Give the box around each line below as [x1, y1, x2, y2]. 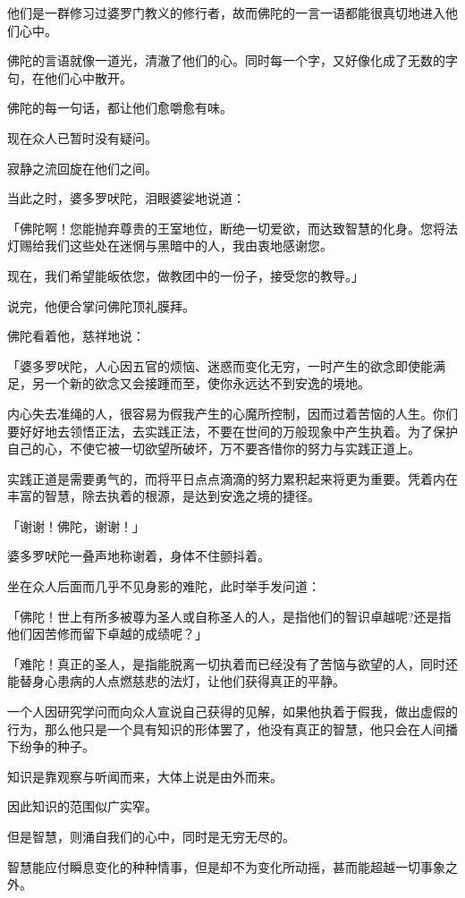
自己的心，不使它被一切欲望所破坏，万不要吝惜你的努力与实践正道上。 [7, 439, 420, 458]
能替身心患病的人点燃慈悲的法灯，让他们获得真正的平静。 [7, 672, 345, 690]
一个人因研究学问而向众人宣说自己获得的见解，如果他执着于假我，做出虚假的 [7, 702, 458, 721]
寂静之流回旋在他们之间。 [7, 158, 157, 177]
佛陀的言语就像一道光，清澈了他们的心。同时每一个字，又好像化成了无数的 [7, 51, 445, 70]
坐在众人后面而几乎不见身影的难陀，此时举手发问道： [7, 577, 320, 596]
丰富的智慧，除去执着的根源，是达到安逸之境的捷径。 [7, 487, 320, 505]
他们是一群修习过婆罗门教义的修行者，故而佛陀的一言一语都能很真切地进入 [7, 4, 445, 21]
